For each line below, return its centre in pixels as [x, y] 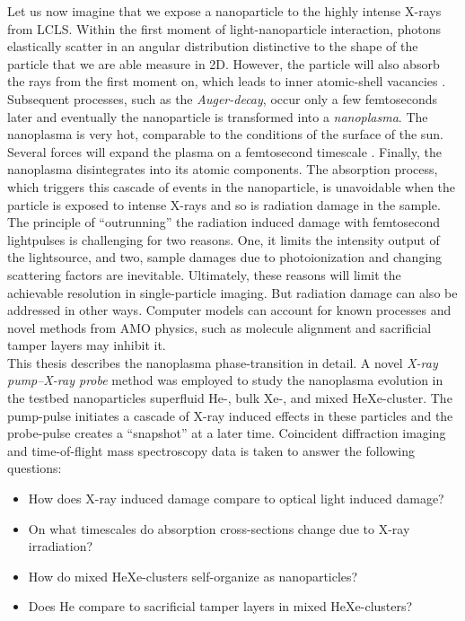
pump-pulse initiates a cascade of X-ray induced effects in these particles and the [230, 415]
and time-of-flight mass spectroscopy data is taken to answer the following [211, 450]
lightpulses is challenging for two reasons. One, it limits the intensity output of [224, 239]
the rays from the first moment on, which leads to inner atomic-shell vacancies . [227, 81]
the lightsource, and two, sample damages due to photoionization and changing [225, 257]
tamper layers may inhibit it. [87, 345]
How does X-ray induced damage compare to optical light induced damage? [236, 499]
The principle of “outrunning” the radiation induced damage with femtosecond [224, 222]
